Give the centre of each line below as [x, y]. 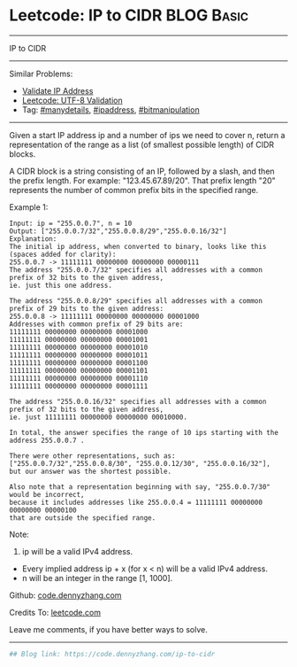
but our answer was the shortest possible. [91, 471]
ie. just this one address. [61, 285]
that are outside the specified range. [83, 518]
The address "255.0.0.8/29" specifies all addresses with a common [136, 301]
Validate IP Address [57, 90]
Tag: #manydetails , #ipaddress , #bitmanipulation [111, 109]
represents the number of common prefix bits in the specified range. [134, 190]
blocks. [23, 154]
